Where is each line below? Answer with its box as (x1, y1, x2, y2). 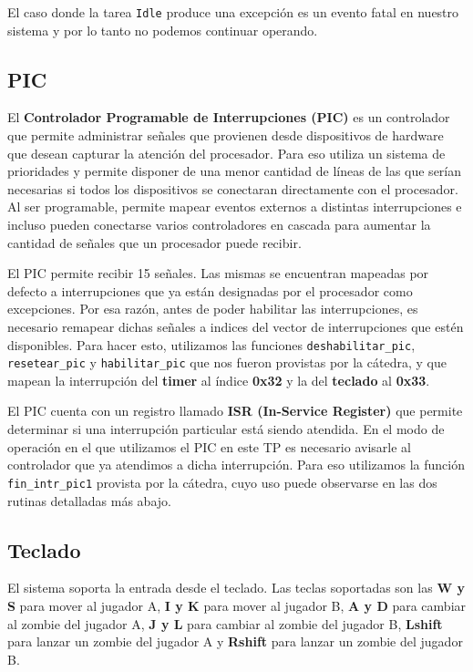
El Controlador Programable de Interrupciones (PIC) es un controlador (7, 108, 450, 127)
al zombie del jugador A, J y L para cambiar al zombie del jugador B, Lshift (7, 614, 443, 633)
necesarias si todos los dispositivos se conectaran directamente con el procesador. (7, 179, 458, 198)
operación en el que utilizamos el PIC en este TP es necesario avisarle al (7, 437, 411, 456)
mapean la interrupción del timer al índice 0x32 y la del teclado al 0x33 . (7, 370, 430, 389)
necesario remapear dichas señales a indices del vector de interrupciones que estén (7, 316, 464, 336)
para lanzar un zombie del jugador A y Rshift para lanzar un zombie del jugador (7, 632, 463, 651)
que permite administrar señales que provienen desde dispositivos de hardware (7, 126, 444, 145)
